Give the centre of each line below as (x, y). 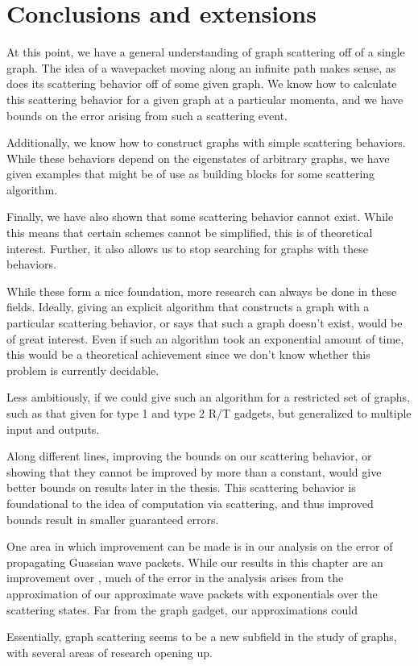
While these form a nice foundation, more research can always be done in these (202, 291)
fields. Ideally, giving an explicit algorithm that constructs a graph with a (188, 307)
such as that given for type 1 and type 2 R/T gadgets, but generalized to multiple (209, 413)
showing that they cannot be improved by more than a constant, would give (194, 471)
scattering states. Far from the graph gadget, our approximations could (182, 609)
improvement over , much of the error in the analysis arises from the (175, 578)
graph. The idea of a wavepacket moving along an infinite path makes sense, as (201, 67)
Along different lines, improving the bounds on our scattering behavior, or (189, 456)
